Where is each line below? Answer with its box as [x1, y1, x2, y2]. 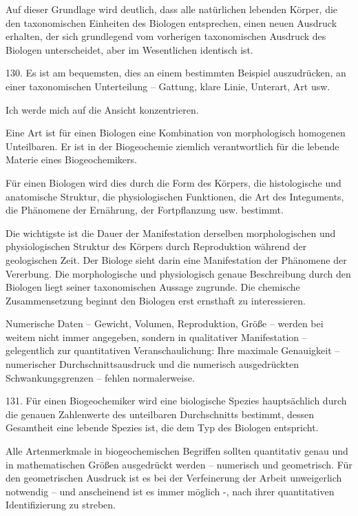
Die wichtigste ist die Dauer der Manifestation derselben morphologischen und [6, 225, 336, 240]
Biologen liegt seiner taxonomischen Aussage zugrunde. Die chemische [6, 280, 300, 294]
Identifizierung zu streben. [6, 497, 116, 512]
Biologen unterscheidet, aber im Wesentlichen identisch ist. [6, 42, 253, 56]
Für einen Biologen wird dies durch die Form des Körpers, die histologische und [6, 175, 341, 189]
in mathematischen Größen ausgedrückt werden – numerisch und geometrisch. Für [6, 457, 352, 471]
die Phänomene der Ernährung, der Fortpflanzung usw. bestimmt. [6, 203, 284, 217]
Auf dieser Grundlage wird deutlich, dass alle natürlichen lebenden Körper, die [6, 2, 338, 16]
